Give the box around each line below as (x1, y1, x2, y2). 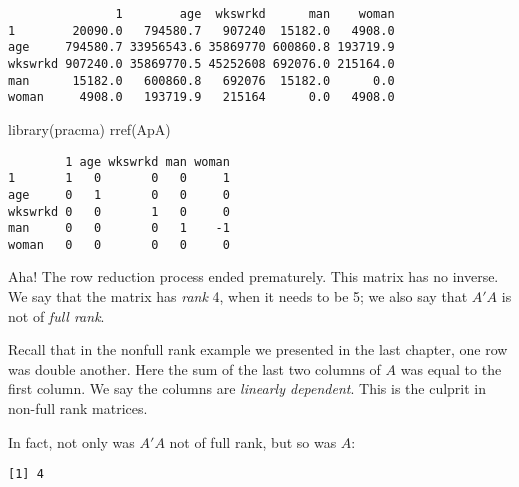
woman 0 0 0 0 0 (8, 237, 230, 252)
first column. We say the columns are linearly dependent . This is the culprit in (8, 378, 487, 399)
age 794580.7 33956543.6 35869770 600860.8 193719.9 (8, 40, 395, 55)
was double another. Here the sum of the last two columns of (8, 358, 381, 379)
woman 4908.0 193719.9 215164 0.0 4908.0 (8, 90, 395, 105)
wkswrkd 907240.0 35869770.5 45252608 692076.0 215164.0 (8, 56, 395, 71)
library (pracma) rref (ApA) (8, 118, 171, 139)
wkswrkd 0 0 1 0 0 (8, 204, 230, 219)
